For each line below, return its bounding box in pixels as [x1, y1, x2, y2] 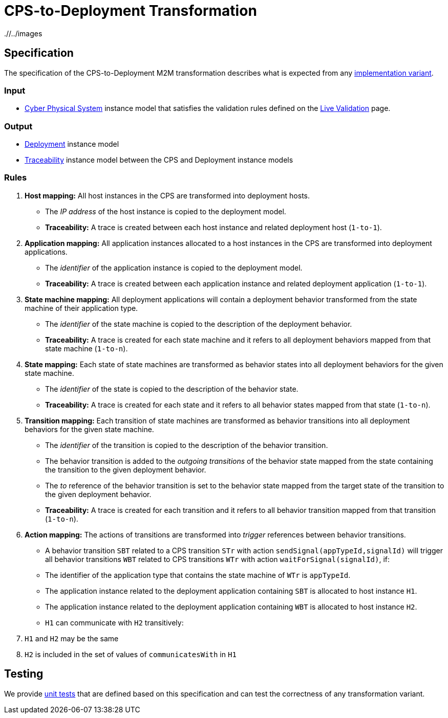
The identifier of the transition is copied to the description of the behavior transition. [45, 440, 328, 450]
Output [4, 121, 33, 131]
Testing [4, 667, 44, 681]
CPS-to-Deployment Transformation [4, 2, 257, 19]
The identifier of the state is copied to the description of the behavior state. [45, 384, 298, 393]
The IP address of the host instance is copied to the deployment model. [45, 207, 286, 216]
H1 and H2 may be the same [25, 634, 119, 643]
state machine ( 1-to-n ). [45, 344, 128, 353]
